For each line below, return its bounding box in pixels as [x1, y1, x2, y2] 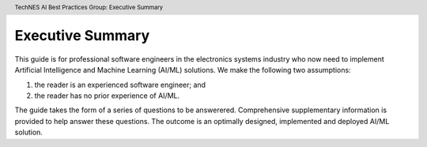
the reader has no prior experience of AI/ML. [34, 91, 180, 100]
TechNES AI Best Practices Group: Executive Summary [14, 3, 164, 11]
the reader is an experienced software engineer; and [34, 80, 206, 89]
